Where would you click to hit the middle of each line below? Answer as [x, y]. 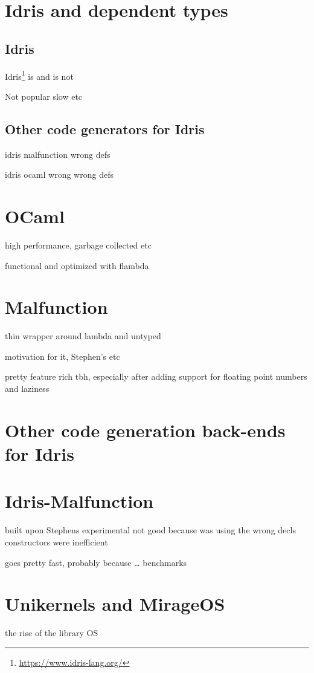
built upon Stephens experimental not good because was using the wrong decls [150, 530]
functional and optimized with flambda [77, 265]
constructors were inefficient [56, 541]
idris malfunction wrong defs [58, 154]
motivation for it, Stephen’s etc [62, 356]
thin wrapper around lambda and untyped [83, 336]
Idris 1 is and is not [39, 75]
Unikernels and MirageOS [115, 604]
